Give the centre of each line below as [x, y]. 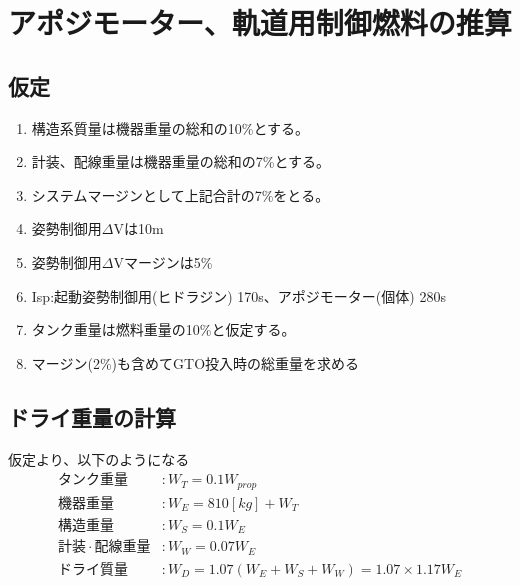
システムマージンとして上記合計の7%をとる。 [180, 194]
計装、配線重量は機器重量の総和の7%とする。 [181, 161]
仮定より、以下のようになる [99, 458]
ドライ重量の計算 [92, 416]
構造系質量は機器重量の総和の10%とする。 [170, 127]
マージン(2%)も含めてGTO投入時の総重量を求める [195, 362]
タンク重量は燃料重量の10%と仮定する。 [163, 329]
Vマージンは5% [163, 261]
